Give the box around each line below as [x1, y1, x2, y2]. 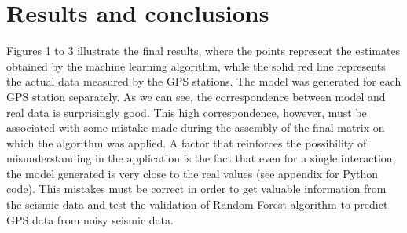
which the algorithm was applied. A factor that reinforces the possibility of [6, 134, 367, 151]
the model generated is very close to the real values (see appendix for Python [6, 165, 379, 181]
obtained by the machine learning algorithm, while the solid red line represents [6, 57, 386, 74]
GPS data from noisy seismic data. [6, 211, 174, 228]
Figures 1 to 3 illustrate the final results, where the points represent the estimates [6, 42, 401, 59]
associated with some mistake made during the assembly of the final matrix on [6, 119, 385, 136]
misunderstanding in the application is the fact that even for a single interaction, [6, 150, 396, 166]
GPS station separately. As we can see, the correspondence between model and [6, 88, 386, 104]
